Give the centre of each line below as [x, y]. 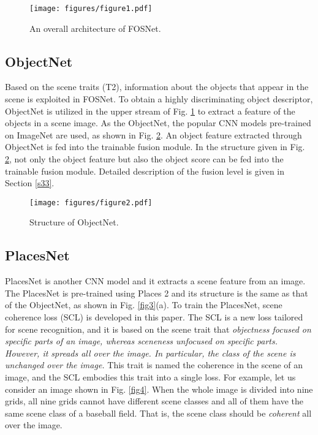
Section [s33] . [30, 183]
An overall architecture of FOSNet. [95, 28]
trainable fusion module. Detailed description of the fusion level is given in [145, 171]
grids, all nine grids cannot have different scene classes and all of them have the [154, 401]
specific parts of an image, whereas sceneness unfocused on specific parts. [141, 341]
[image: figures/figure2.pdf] [91, 202]
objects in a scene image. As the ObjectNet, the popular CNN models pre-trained [158, 123]
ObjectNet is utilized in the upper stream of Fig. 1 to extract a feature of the [150, 111]
